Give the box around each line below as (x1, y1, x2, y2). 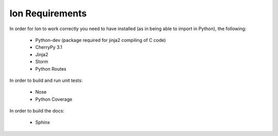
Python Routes (35, 65, 66, 72)
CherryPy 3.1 (35, 44, 63, 51)
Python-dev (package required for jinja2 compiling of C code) (35, 37, 166, 43)
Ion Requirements (9, 8, 87, 19)
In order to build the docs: (9, 108, 64, 114)
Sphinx (35, 119, 50, 125)
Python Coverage (35, 96, 73, 102)
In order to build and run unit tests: (9, 77, 83, 83)
